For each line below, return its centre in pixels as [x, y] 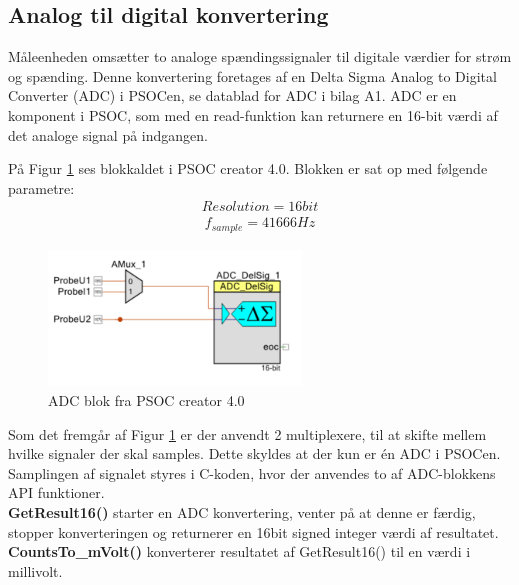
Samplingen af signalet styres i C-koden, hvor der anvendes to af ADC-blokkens [252, 472]
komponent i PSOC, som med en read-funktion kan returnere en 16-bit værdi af [253, 114]
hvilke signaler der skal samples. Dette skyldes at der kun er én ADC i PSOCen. [254, 453]
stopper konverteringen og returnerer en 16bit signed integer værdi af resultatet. [253, 531]
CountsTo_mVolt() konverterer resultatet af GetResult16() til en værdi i [239, 551]
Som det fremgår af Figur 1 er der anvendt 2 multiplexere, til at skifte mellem [247, 433]
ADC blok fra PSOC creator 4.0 [146, 399]
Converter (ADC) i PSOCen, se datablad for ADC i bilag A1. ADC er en [232, 95]
